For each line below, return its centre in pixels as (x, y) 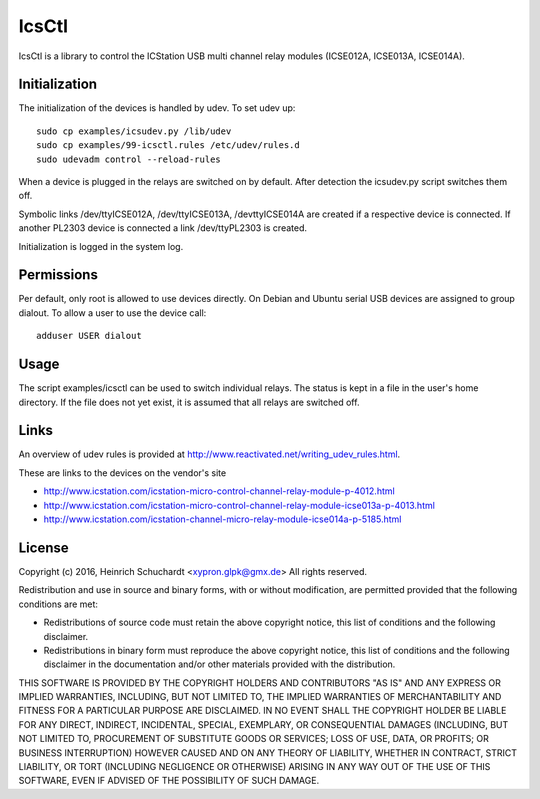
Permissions (58, 275)
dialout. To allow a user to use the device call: (112, 312)
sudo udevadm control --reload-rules (129, 159)
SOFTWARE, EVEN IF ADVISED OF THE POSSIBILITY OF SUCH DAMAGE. (169, 781)
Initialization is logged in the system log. (101, 246)
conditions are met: (58, 604)
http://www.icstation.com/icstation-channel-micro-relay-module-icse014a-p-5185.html (222, 519)
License (43, 547)
